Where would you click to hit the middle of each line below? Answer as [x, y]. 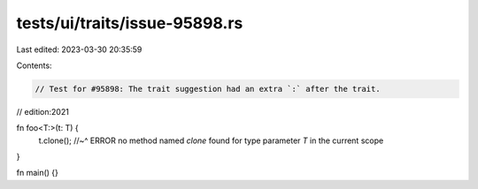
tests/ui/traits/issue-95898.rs [130, 23]
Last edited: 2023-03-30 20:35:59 [79, 49]
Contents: [34, 65]
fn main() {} [38, 173]
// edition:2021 [43, 111]
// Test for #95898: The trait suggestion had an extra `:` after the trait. [208, 89]
